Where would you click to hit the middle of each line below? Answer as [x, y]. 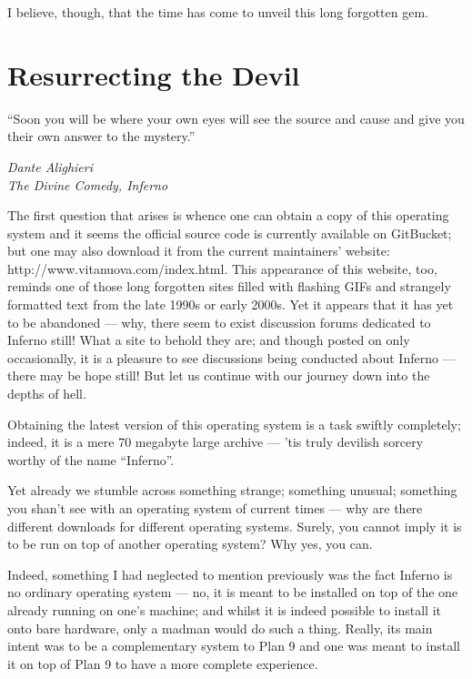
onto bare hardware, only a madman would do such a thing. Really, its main [220, 628]
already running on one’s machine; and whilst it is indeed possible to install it [224, 609]
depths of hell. [47, 394]
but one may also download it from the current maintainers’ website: [199, 251]
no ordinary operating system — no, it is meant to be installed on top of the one [233, 592]
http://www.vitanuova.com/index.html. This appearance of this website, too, [222, 268]
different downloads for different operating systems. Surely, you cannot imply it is [235, 526]
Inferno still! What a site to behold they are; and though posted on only [209, 340]
